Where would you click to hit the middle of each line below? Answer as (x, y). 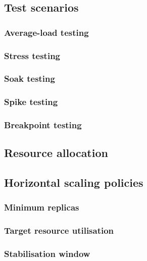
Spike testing (31, 102)
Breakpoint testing (43, 125)
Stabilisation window (47, 254)
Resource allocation (56, 153)
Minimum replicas (42, 207)
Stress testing (32, 55)
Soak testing (30, 79)
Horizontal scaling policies (74, 182)
